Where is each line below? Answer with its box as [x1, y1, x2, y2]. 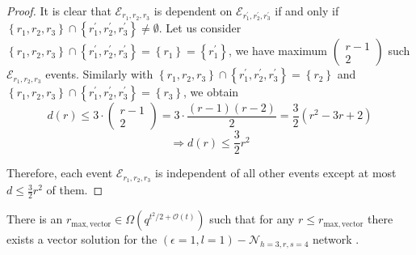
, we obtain [183, 83, 239, 100]
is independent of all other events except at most [155, 164, 397, 181]
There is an [6, 210, 63, 227]
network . [313, 231, 359, 248]
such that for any [209, 210, 295, 227]
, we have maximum [228, 42, 328, 59]
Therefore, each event [6, 164, 113, 181]
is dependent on [153, 2, 233, 19]
